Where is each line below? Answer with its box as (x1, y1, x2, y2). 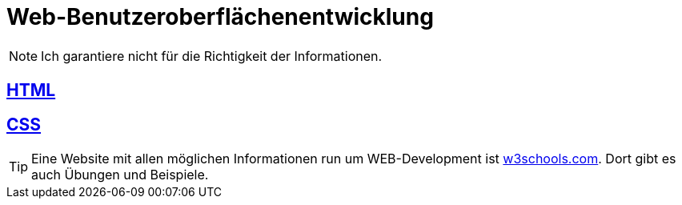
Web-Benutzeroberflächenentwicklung (6, 3, 434, 30)
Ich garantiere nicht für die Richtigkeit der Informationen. (41, 47, 383, 64)
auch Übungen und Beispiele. (31, 167, 209, 183)
